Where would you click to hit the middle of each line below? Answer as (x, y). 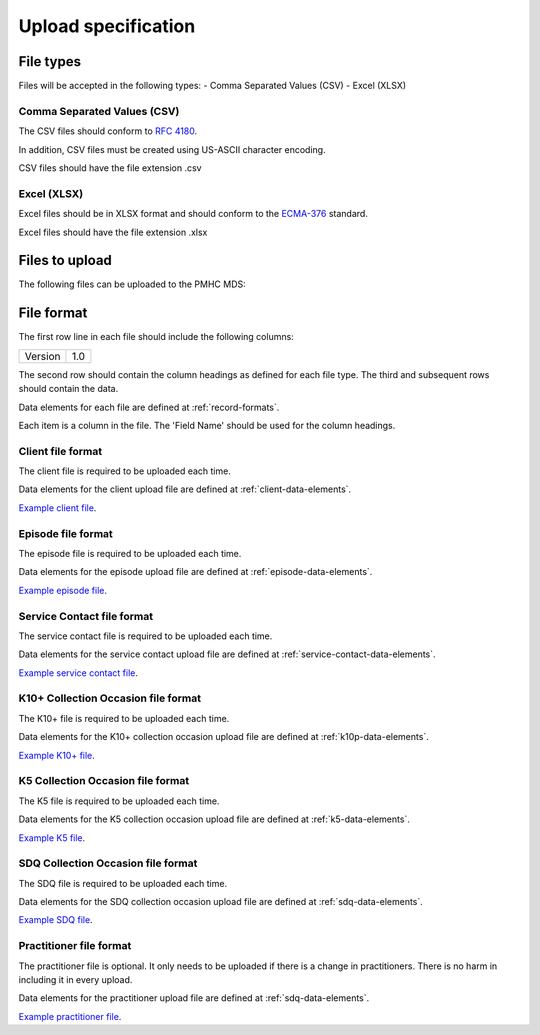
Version (42, 356)
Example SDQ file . (56, 920)
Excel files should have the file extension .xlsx (113, 232)
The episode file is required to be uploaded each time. (130, 553)
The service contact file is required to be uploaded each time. (145, 636)
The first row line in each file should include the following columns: (156, 337)
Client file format (60, 451)
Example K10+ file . (56, 755)
